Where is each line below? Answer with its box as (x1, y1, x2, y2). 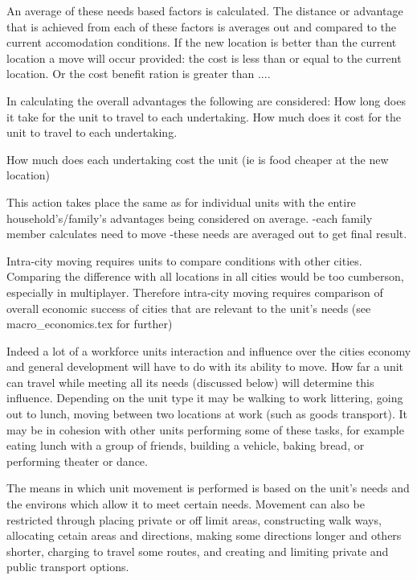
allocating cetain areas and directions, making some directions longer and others (6, 527, 402, 544)
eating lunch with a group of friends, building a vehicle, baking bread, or (6, 437, 365, 454)
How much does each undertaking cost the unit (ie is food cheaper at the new (6, 150, 389, 167)
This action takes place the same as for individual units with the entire (6, 193, 356, 210)
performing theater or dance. (6, 452, 148, 469)
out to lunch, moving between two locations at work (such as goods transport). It (6, 405, 408, 422)
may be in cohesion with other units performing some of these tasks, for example (6, 421, 404, 438)
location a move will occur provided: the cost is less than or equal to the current (6, 49, 402, 66)
